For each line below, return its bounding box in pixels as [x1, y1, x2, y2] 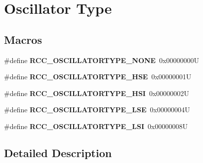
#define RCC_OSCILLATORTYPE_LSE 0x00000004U [4, 104, 190, 115]
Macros [4, 32, 42, 47]
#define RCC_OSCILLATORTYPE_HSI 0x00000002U [4, 88, 189, 98]
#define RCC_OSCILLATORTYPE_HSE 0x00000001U [4, 71, 192, 82]
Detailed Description [4, 145, 112, 160]
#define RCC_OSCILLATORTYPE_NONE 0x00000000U [4, 55, 200, 65]
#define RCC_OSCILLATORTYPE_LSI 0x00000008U [4, 121, 188, 131]
